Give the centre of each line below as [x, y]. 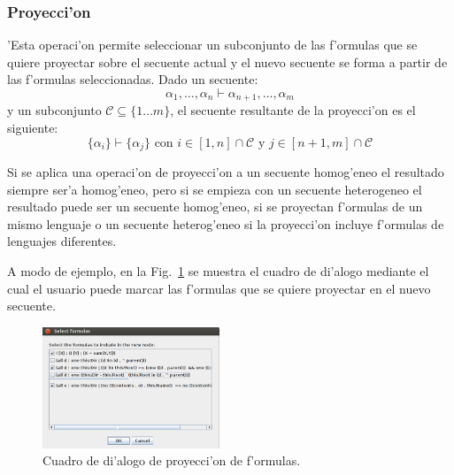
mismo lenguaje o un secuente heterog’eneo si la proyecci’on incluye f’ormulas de [226, 223]
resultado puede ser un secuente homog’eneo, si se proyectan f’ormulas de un [215, 207]
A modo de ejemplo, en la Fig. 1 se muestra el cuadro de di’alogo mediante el [218, 271]
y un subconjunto [54, 110]
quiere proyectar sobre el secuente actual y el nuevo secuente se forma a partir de [227, 61]
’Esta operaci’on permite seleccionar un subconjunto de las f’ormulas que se [212, 45]
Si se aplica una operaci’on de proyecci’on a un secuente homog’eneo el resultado [226, 172]
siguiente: [33, 128]
